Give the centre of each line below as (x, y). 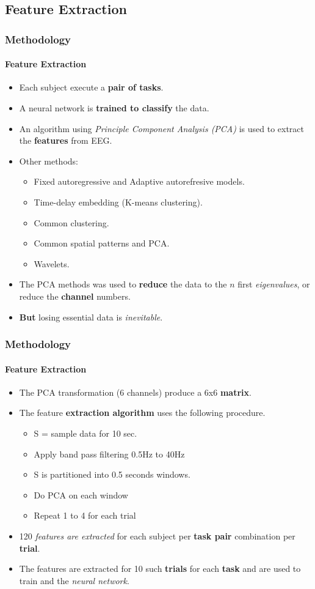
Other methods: (49, 161)
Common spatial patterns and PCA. (102, 243)
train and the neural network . (74, 580)
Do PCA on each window (81, 495)
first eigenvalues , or (274, 284)
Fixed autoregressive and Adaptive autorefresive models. (139, 181)
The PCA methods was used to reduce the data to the (123, 284)
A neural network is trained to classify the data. (114, 108)
